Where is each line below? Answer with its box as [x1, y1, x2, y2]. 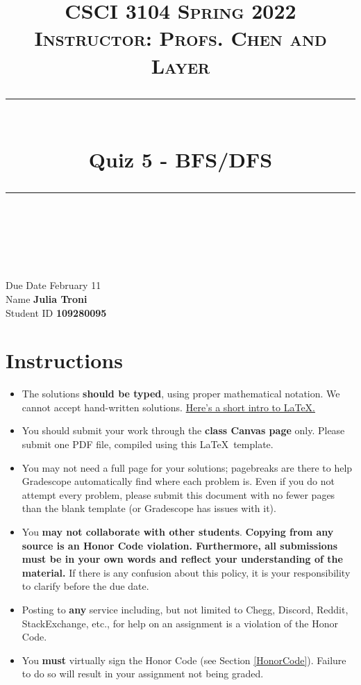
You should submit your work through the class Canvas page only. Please [22, 423, 345, 438]
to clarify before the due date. [22, 579, 149, 593]
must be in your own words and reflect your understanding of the [22, 552, 343, 566]
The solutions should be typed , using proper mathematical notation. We [22, 386, 340, 401]
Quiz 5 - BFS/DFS [88, 145, 273, 173]
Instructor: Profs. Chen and [34, 24, 327, 52]
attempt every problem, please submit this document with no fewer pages [22, 487, 335, 502]
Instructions [6, 346, 123, 374]
